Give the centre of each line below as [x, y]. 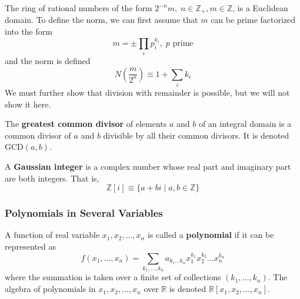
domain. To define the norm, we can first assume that [101, 20]
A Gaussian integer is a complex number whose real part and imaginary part [148, 166]
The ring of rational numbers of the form [79, 8]
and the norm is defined [48, 61]
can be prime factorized [253, 20]
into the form [29, 31]
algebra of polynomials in [50, 289]
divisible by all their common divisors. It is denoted [196, 135]
